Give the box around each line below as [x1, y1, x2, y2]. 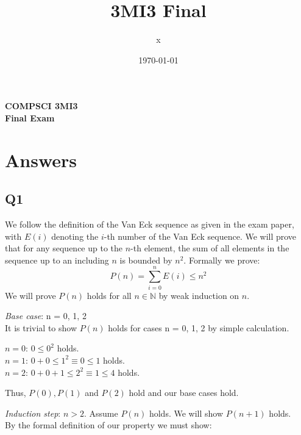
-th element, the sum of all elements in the [130, 242, 289, 254]
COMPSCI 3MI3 [5, 99, 78, 112]
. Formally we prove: [183, 253, 260, 266]
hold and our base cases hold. [129, 386, 239, 399]
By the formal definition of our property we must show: [5, 419, 212, 431]
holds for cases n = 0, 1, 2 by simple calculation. [108, 321, 289, 334]
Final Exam [5, 111, 55, 124]
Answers [5, 147, 77, 172]
